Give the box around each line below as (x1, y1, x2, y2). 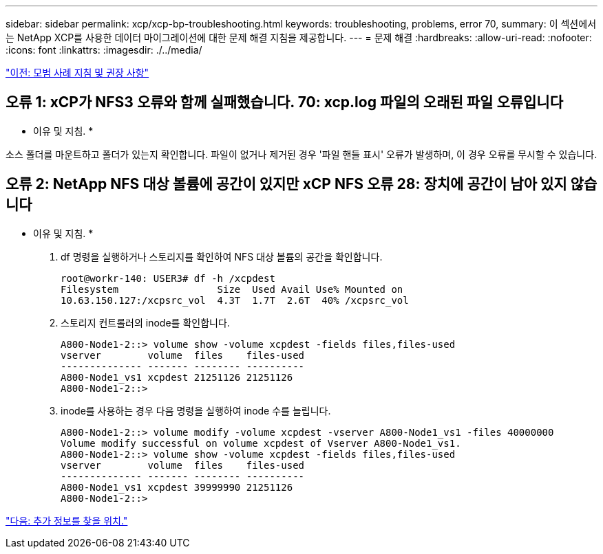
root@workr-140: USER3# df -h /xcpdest (61, 272, 275, 284)
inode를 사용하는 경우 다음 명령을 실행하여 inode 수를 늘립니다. (61, 404, 331, 417)
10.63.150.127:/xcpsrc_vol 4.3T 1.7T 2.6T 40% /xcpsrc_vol (61, 294, 409, 306)
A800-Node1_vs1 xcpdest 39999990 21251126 (61, 481, 293, 493)
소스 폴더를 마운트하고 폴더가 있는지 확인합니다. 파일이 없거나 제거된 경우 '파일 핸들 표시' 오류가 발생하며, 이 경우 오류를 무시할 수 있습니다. (6, 148, 597, 160)
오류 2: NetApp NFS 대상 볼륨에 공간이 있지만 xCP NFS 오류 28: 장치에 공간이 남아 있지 (6, 175, 567, 193)
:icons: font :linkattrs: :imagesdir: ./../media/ (6, 44, 202, 56)
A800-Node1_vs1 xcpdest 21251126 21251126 (61, 371, 293, 383)
